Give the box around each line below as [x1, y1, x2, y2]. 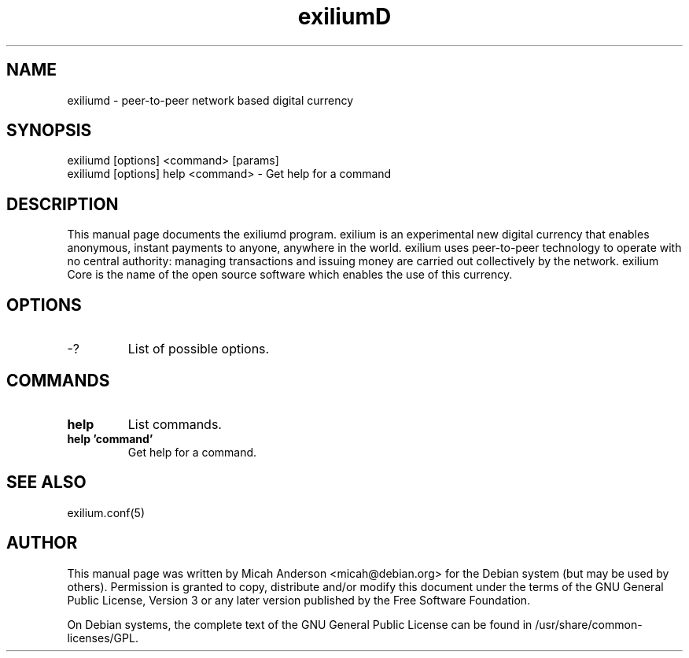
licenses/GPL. [67, 630, 138, 645]
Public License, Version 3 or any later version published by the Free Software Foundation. [67, 593, 531, 607]
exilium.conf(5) [67, 505, 145, 519]
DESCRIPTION [6, 194, 119, 214]
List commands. [127, 416, 222, 432]
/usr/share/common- [535, 617, 643, 631]
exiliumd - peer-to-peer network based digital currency [67, 93, 354, 107]
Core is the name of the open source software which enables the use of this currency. [67, 268, 513, 282]
